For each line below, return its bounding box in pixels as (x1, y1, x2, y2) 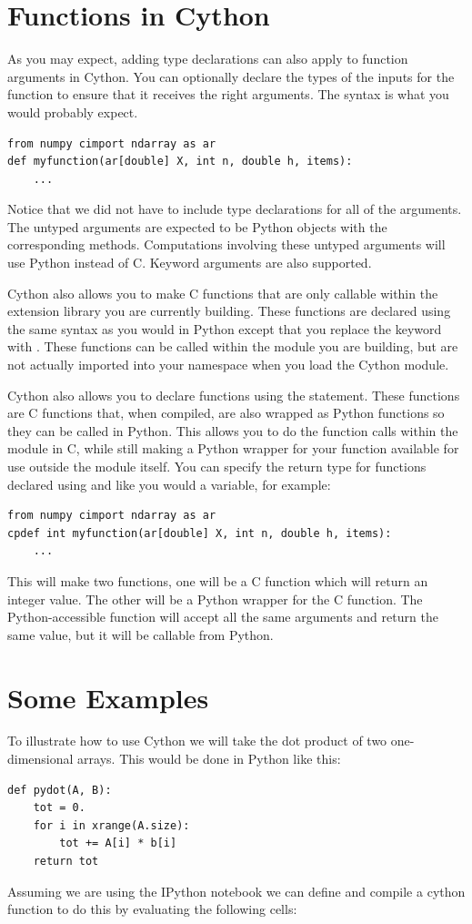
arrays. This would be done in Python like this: (77, 749, 341, 768)
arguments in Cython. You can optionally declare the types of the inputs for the (7, 66, 455, 86)
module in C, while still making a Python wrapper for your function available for (7, 439, 459, 458)
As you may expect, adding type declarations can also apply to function (7, 49, 408, 68)
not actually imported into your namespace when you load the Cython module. (7, 355, 449, 374)
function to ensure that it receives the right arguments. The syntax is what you (7, 85, 449, 104)
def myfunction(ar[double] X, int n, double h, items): (7, 155, 353, 168)
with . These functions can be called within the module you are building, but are (7, 337, 458, 356)
